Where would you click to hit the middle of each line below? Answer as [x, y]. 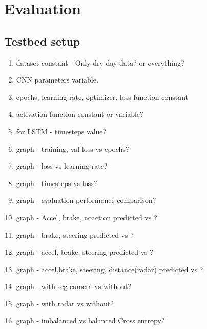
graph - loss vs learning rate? [62, 166]
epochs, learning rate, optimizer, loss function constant [102, 97]
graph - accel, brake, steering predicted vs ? [85, 252]
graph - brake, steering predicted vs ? [75, 234]
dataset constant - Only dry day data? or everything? [100, 62]
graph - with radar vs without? [65, 303]
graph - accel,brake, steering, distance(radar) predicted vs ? [110, 269]
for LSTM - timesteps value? [61, 131]
